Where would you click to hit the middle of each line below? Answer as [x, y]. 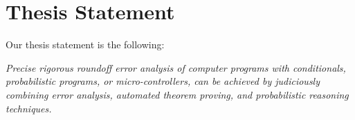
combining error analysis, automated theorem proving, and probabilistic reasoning [177, 94]
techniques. [29, 108]
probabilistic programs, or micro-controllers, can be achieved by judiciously [163, 81]
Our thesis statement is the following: [85, 44]
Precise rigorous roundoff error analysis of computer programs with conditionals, [176, 67]
